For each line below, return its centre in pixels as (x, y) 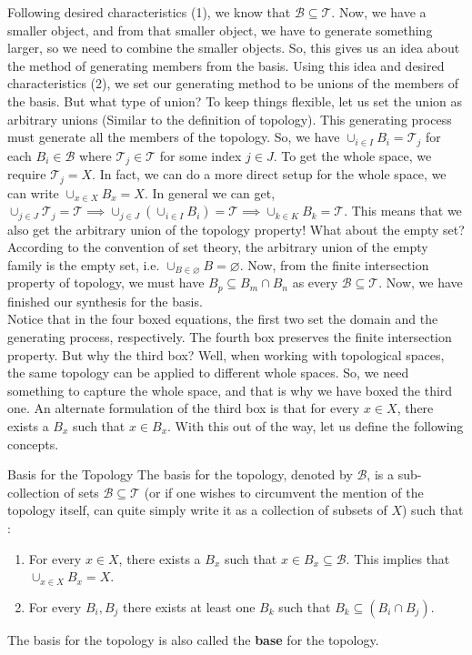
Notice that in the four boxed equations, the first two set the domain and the (223, 319)
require (27, 174)
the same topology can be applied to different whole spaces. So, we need (208, 373)
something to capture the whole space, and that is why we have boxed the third (230, 390)
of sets (81, 492)
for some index (201, 155)
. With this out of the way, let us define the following (316, 425)
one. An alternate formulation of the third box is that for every (184, 408)
